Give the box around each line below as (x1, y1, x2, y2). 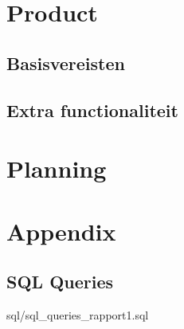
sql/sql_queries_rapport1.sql (6, 306, 149, 323)
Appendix (6, 214, 116, 247)
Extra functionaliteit (6, 97, 178, 122)
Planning (6, 152, 107, 185)
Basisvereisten (6, 50, 125, 75)
